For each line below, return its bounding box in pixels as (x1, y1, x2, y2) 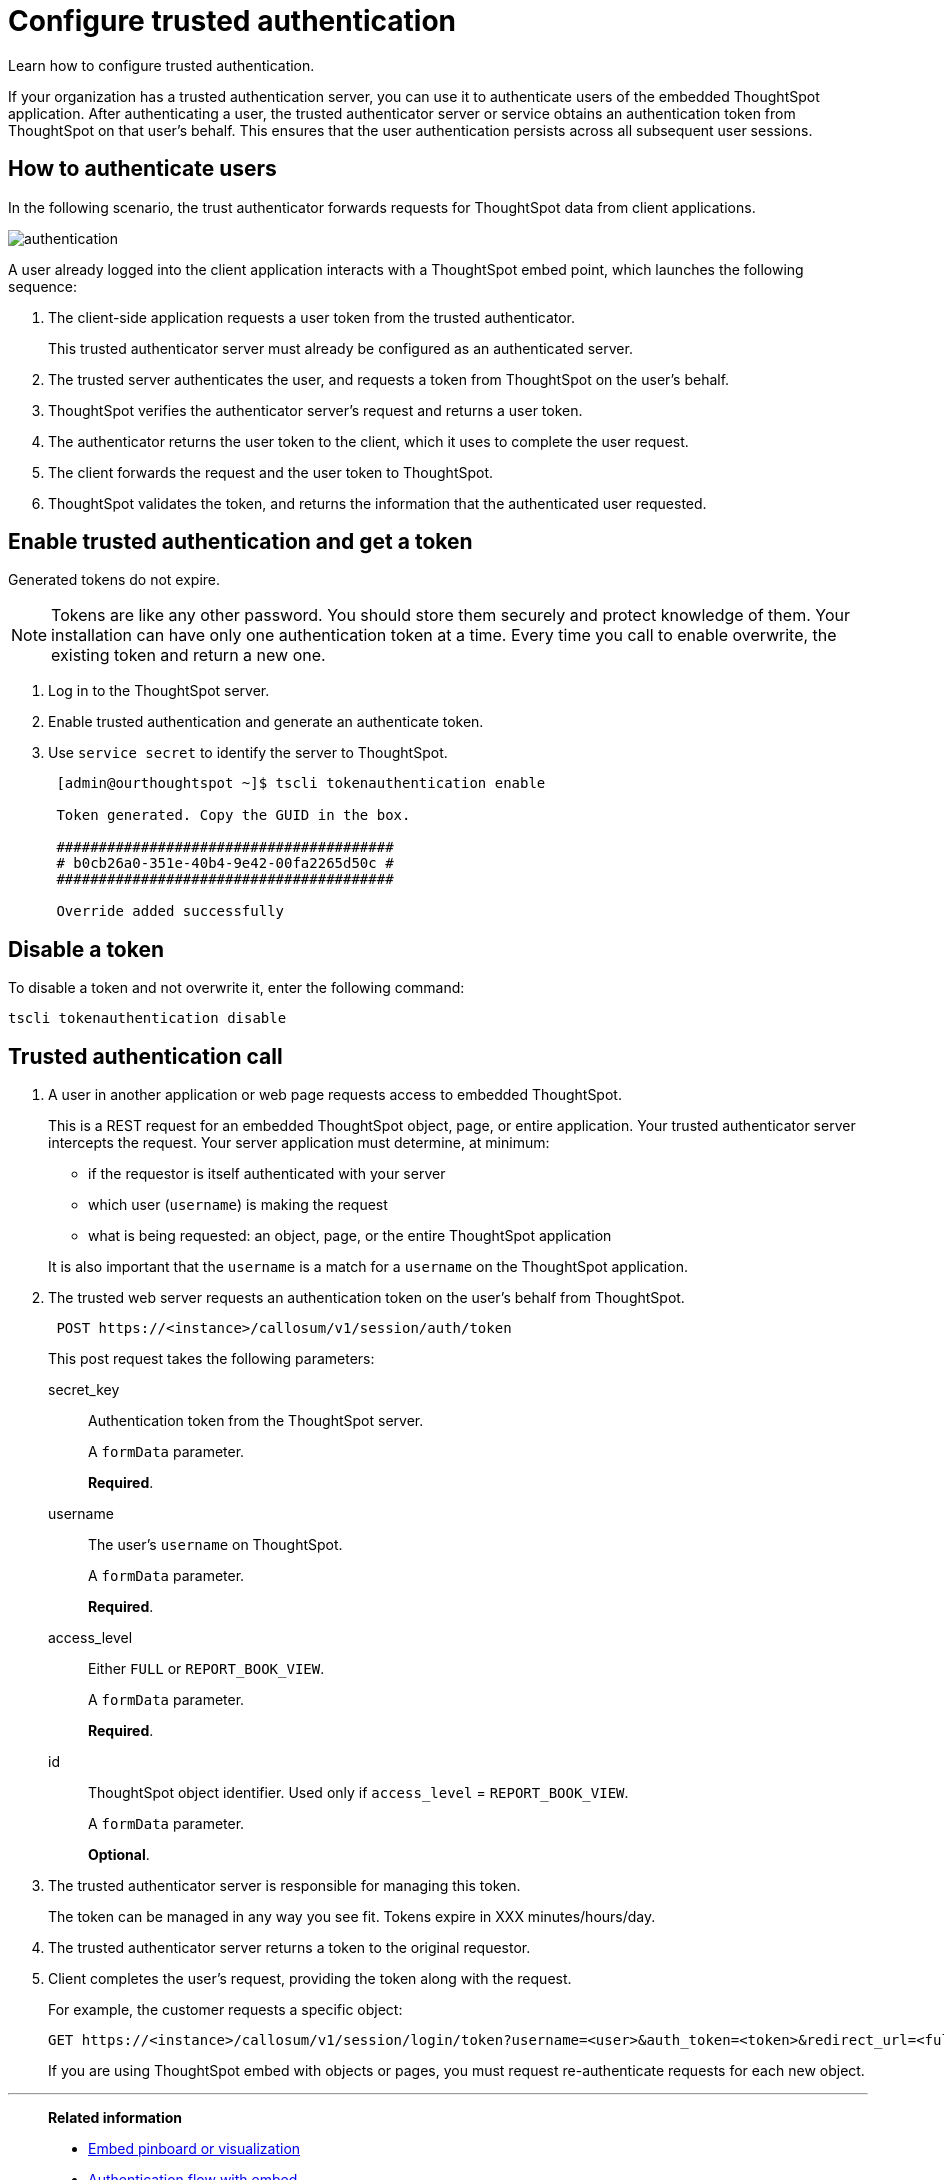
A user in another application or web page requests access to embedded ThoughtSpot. (48, 1086, 622, 1104)
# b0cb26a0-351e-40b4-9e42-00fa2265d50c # (56, 855, 394, 872)
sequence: (8, 277, 78, 295)
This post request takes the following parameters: (48, 1350, 375, 1368)
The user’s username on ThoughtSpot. (88, 1536, 343, 1554)
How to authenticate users (8, 156, 277, 182)
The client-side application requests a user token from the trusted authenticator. (48, 308, 576, 326)
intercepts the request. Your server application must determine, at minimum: (48, 1134, 550, 1152)
